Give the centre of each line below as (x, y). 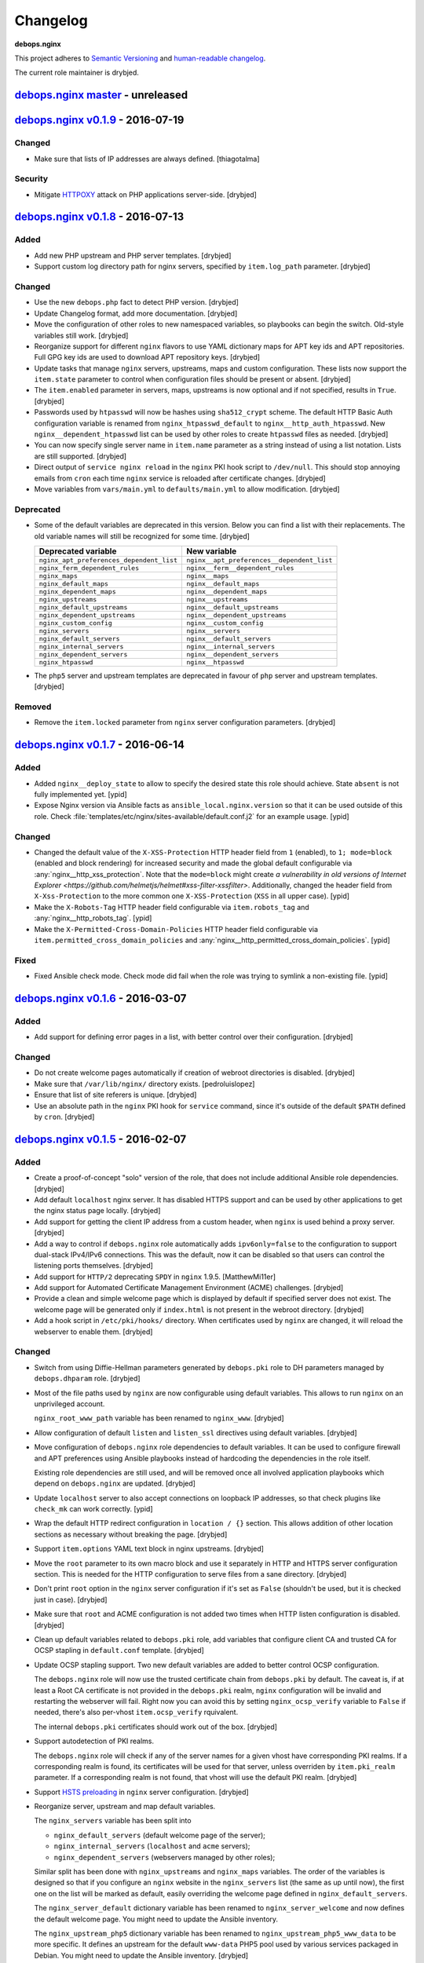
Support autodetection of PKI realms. (94, 1741)
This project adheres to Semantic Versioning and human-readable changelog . (140, 58)
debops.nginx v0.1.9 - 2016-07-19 (99, 121)
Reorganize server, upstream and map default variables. (125, 1807)
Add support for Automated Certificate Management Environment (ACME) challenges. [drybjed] (189, 1288)
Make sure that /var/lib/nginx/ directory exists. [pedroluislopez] (144, 1084)
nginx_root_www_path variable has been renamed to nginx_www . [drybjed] (159, 1418)
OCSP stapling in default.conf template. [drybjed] (119, 1650)
